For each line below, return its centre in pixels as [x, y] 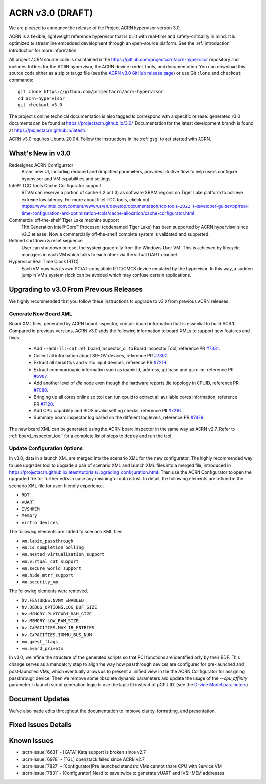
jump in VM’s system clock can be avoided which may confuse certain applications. [106, 275]
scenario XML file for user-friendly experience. [57, 486]
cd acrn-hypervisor [41, 98]
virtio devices [40, 523]
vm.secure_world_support [51, 568]
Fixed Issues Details [41, 725]
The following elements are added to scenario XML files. [66, 532]
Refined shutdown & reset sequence [46, 241]
